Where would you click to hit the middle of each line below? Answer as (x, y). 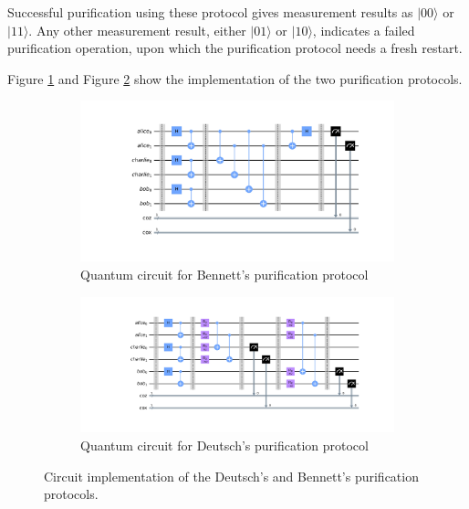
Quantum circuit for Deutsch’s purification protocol (224, 445)
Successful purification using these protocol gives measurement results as (210, 12)
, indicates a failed (364, 30)
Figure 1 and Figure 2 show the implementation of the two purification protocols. (235, 78)
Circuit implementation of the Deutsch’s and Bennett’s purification (231, 476)
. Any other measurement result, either (137, 30)
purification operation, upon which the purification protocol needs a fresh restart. (235, 48)
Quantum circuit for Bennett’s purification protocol (224, 274)
